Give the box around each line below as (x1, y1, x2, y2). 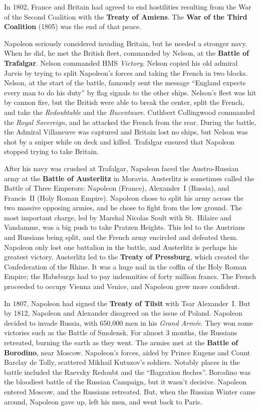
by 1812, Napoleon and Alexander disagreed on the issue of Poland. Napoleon (4, 308, 242, 318)
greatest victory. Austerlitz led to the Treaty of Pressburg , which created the (4, 251, 249, 262)
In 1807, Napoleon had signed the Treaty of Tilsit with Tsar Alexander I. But (4, 298, 250, 308)
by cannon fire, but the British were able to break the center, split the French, (4, 97, 244, 107)
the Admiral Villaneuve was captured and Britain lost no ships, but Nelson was (4, 126, 248, 137)
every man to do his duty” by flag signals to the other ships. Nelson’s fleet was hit (4, 87, 256, 97)
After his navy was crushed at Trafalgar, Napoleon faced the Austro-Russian (4, 163, 239, 173)
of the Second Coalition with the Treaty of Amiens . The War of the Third (4, 11, 247, 22)
